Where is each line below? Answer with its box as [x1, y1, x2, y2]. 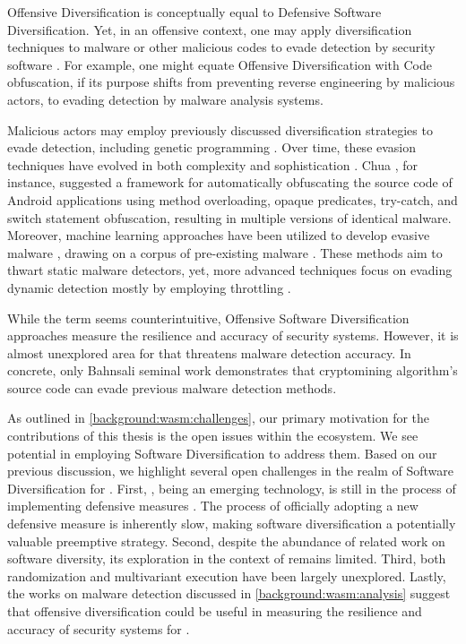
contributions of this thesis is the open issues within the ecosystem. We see [7, 426, 419, 445]
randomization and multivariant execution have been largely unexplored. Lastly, [7, 566, 446, 585]
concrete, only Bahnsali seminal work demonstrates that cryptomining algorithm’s [7, 361, 458, 380]
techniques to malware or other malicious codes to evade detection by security [7, 38, 436, 56]
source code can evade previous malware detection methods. [7, 378, 337, 397]
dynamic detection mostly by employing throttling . [7, 278, 291, 296]
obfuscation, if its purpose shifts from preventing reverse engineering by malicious [7, 73, 455, 91]
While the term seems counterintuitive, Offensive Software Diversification [7, 308, 410, 327]
